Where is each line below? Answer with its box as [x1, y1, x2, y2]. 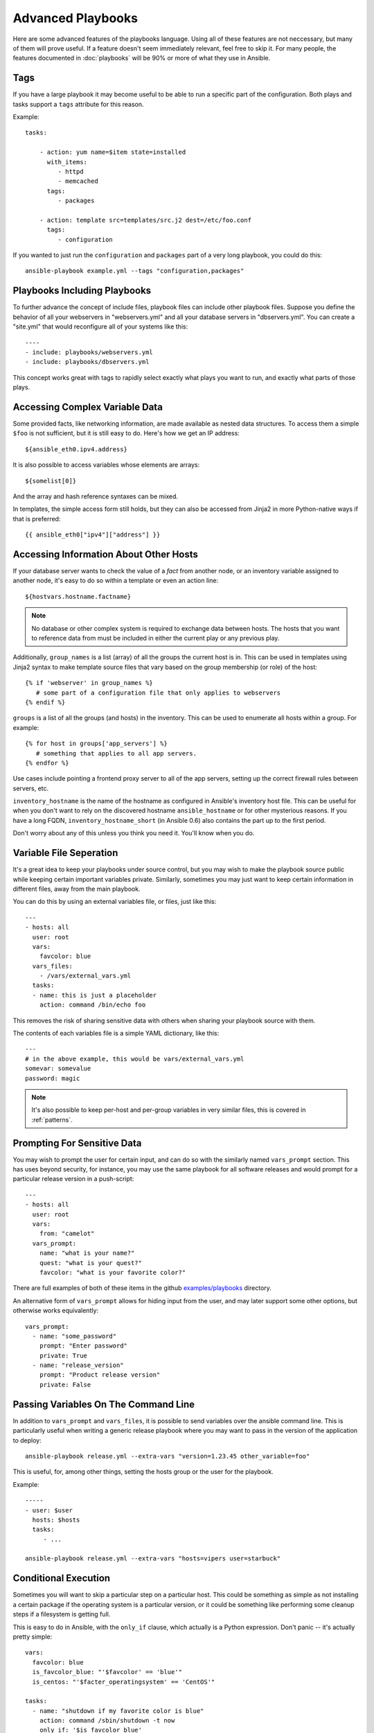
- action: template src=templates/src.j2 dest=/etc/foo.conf [39, 216, 252, 224]
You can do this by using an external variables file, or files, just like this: [12, 898, 217, 906]
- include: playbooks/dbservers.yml [25, 358, 150, 366]
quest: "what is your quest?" [39, 1259, 142, 1266]
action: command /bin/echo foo [39, 1001, 146, 1009]
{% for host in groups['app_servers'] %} [25, 740, 168, 748]
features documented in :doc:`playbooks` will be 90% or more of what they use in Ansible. [12, 54, 271, 62]
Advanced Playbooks [12, 10, 139, 26]
